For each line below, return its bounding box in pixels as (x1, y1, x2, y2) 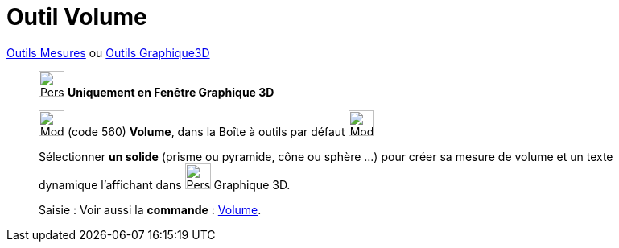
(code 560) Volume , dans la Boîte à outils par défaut (67, 124, 345, 138)
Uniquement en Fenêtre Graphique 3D (67, 85, 274, 99)
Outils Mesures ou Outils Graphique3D (6, 45, 210, 60)
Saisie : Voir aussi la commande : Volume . (39, 202, 262, 217)
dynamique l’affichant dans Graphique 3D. (39, 177, 291, 192)
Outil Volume (6, 3, 147, 31)
